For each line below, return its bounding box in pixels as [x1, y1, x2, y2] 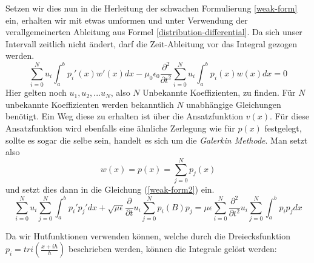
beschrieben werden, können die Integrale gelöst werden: [68, 242, 277, 255]
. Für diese [270, 110, 310, 122]
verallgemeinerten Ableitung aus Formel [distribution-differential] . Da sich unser [5, 25, 302, 38]
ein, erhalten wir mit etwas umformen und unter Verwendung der [5, 13, 248, 26]
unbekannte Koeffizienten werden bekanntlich [5, 98, 174, 110]
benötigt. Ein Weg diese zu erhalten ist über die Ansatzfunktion [5, 110, 244, 122]
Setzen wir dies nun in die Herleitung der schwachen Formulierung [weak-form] [5, 2, 298, 14]
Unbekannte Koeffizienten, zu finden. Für [142, 86, 296, 99]
